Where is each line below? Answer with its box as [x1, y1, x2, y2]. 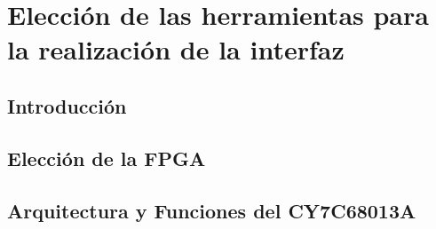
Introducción [7, 91, 127, 119]
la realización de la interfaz [7, 31, 345, 67]
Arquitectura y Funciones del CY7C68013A [7, 196, 416, 224]
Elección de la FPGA [7, 144, 206, 171]
